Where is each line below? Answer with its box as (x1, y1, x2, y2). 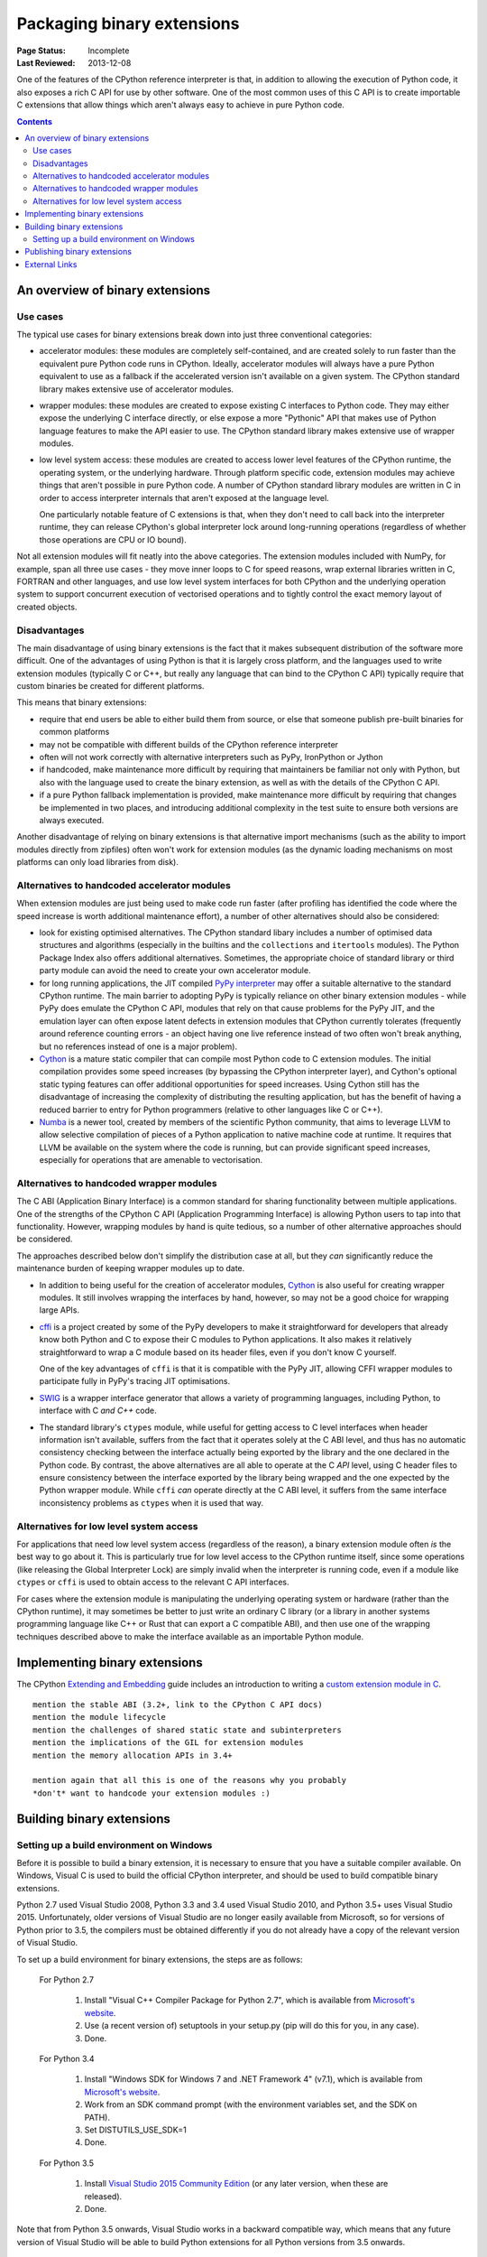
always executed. (39, 814, 105, 825)
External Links (24, 258, 78, 270)
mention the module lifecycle (32, 1712, 167, 1723)
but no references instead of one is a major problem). (39, 1041, 238, 1052)
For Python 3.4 (39, 2053, 95, 2064)
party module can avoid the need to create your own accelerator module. (39, 965, 311, 976)
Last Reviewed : (16, 57, 76, 68)
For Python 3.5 (39, 2158, 95, 2169)
